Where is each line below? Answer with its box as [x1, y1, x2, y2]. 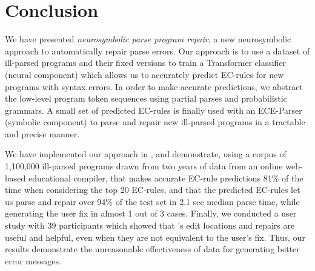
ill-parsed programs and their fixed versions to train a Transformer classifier [5, 56, 287, 69]
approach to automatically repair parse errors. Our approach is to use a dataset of [5, 44, 310, 57]
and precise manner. [5, 127, 80, 140]
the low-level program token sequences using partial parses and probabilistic [5, 92, 287, 105]
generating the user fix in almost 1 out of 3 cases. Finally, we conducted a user [5, 207, 297, 220]
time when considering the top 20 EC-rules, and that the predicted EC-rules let [5, 183, 300, 196]
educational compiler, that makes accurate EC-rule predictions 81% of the [28, 171, 303, 184]
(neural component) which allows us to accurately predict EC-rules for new [5, 68, 284, 80]
